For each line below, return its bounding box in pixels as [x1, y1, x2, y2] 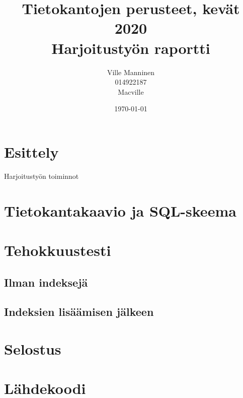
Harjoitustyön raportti [51, 37, 210, 58]
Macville [118, 86, 144, 97]
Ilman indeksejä [4, 274, 88, 290]
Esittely [4, 141, 59, 162]
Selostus [4, 338, 61, 359]
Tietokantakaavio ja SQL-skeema [4, 200, 236, 221]
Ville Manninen [107, 67, 155, 77]
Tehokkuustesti [4, 239, 111, 260]
